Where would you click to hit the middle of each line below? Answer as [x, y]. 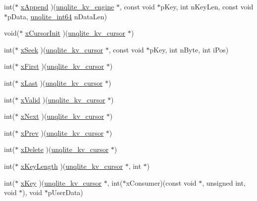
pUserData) [65, 192]
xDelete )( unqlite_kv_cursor [65, 149]
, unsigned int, [224, 182]
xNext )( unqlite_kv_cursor [62, 116]
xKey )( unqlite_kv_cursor [61, 182]
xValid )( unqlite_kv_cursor [63, 99]
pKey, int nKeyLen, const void [207, 6]
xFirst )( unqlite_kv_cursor [62, 66]
